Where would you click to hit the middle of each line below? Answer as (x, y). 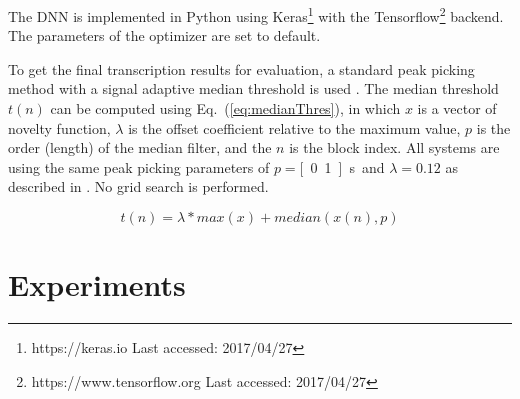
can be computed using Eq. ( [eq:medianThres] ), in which (225, 108)
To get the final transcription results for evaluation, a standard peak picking (241, 68)
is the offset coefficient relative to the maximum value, (294, 127)
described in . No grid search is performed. (138, 186)
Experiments (97, 284)
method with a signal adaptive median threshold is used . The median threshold (253, 88)
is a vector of (457, 108)
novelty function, (59, 127)
